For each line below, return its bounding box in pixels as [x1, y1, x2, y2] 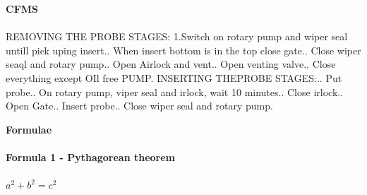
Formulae [6, 122, 52, 136]
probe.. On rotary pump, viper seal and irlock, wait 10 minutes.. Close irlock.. [6, 84, 344, 99]
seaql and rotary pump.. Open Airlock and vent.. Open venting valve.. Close [6, 57, 336, 71]
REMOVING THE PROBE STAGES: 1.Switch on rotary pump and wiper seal [6, 29, 348, 44]
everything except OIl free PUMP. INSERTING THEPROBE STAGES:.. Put [6, 70, 342, 85]
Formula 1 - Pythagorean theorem [6, 149, 176, 164]
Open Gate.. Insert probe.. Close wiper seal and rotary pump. [6, 98, 273, 113]
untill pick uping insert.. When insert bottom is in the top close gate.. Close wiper [6, 42, 361, 57]
